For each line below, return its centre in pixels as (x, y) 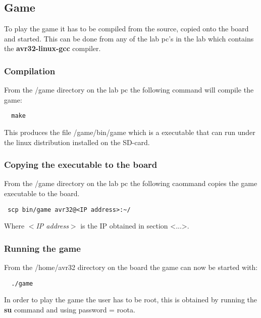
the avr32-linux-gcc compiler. (53, 48)
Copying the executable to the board (81, 165)
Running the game (42, 248)
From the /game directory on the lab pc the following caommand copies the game (131, 183)
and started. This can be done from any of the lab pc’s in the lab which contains (129, 38)
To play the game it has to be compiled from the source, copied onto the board (126, 29)
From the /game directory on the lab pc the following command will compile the (129, 90)
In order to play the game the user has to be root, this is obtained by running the (131, 300)
